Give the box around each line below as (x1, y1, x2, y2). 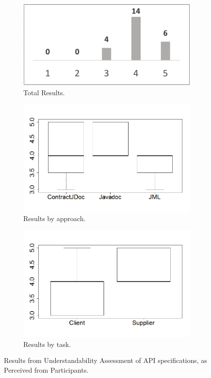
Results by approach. (23, 213, 86, 223)
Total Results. (23, 87, 65, 97)
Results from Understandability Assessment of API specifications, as (4, 355, 207, 365)
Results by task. (23, 339, 71, 349)
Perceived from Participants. (4, 364, 89, 375)
